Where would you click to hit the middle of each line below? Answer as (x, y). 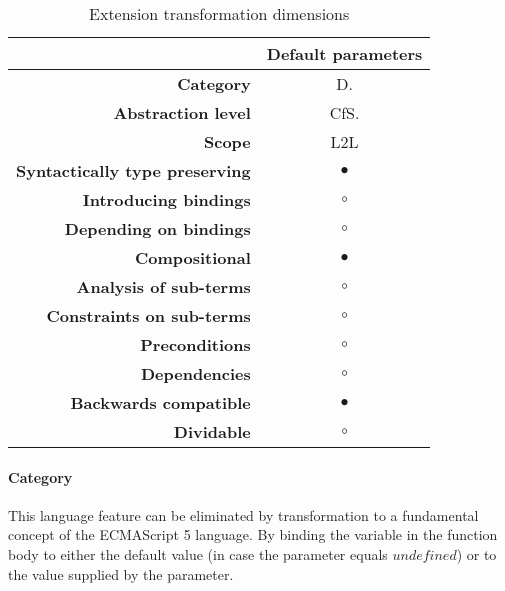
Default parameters (344, 53)
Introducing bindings (166, 199)
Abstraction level (182, 112)
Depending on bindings (157, 228)
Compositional (192, 257)
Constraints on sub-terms (148, 315)
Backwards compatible (160, 402)
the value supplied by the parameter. (121, 573)
